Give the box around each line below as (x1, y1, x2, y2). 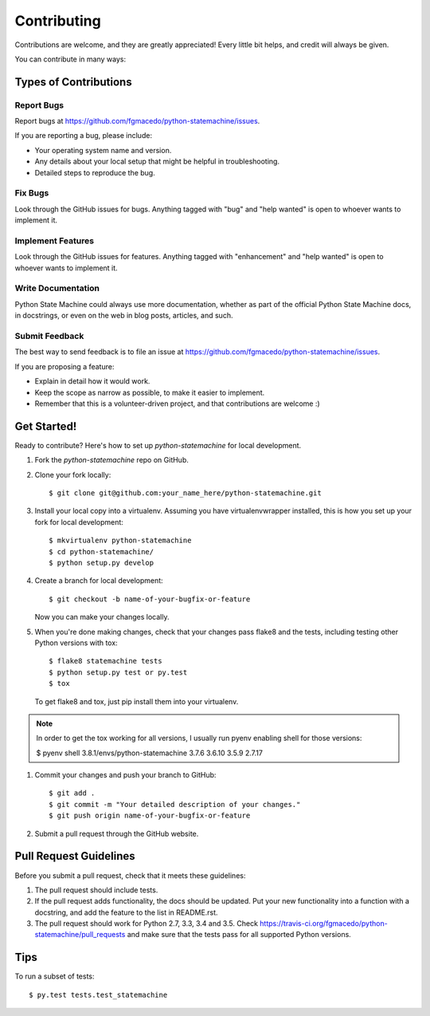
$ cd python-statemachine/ (49, 547, 154, 556)
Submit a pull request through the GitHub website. (34, 829, 199, 838)
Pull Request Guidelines (14, 849, 135, 863)
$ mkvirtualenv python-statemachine (49, 536, 192, 545)
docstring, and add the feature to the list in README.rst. (34, 908, 218, 917)
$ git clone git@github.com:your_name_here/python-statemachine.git (49, 489, 322, 498)
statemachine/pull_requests (34, 930, 126, 939)
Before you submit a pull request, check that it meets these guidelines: (14, 870, 246, 880)
